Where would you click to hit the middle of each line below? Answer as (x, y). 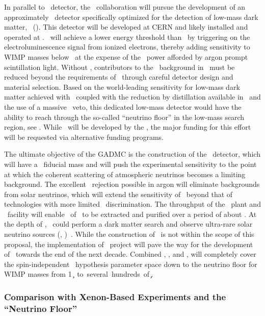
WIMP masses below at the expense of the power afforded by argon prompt (126, 56)
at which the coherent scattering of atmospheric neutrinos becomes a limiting (125, 174)
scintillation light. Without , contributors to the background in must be (120, 67)
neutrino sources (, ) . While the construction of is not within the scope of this (129, 234)
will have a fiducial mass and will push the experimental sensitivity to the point (130, 164)
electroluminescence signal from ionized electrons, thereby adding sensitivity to (127, 47)
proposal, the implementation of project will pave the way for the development (129, 244)
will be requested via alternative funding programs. (84, 137)
